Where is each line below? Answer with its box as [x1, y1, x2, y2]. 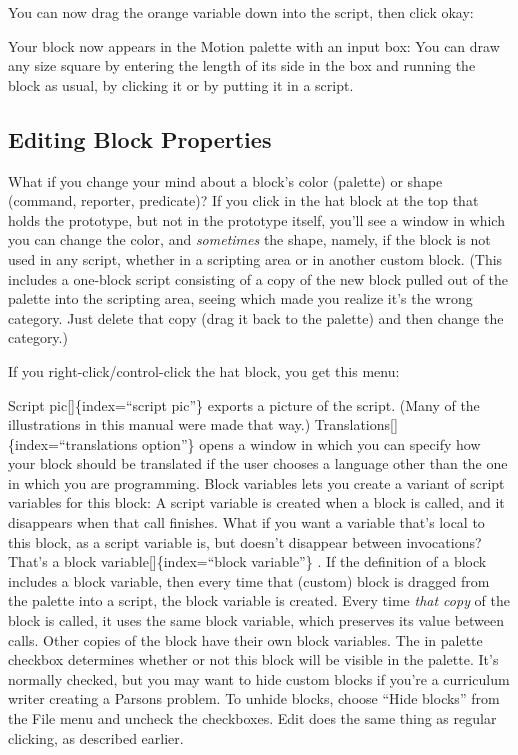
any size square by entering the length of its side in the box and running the [8, 55, 476, 76]
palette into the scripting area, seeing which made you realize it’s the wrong [8, 288, 473, 309]
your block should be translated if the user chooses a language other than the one [8, 453, 508, 474]
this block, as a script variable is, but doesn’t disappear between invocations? [8, 531, 482, 552]
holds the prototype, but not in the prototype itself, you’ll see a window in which [8, 209, 505, 230]
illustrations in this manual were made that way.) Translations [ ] [8, 414, 398, 435]
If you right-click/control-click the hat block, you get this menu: [8, 360, 400, 381]
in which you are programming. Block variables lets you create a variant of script [8, 472, 505, 493]
